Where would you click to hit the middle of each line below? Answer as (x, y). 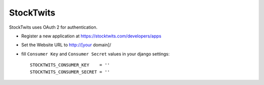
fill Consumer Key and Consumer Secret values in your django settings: (95, 54)
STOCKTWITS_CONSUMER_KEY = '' (70, 65)
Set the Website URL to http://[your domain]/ (66, 45)
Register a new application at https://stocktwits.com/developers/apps (91, 36)
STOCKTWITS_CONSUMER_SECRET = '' (70, 72)
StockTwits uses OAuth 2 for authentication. (53, 27)
